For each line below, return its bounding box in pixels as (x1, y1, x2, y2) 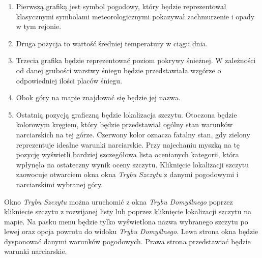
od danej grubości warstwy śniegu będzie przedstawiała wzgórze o (16, 65, 221, 75)
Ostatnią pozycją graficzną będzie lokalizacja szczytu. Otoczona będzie (16, 109, 237, 120)
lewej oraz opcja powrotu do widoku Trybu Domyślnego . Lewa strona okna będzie (4, 226, 258, 237)
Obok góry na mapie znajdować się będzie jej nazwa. (16, 92, 181, 103)
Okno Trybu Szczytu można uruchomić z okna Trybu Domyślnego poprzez (4, 196, 233, 207)
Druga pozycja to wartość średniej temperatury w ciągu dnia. (16, 38, 208, 48)
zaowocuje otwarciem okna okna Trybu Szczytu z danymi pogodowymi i (16, 169, 239, 180)
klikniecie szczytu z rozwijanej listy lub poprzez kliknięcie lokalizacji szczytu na (4, 206, 252, 217)
